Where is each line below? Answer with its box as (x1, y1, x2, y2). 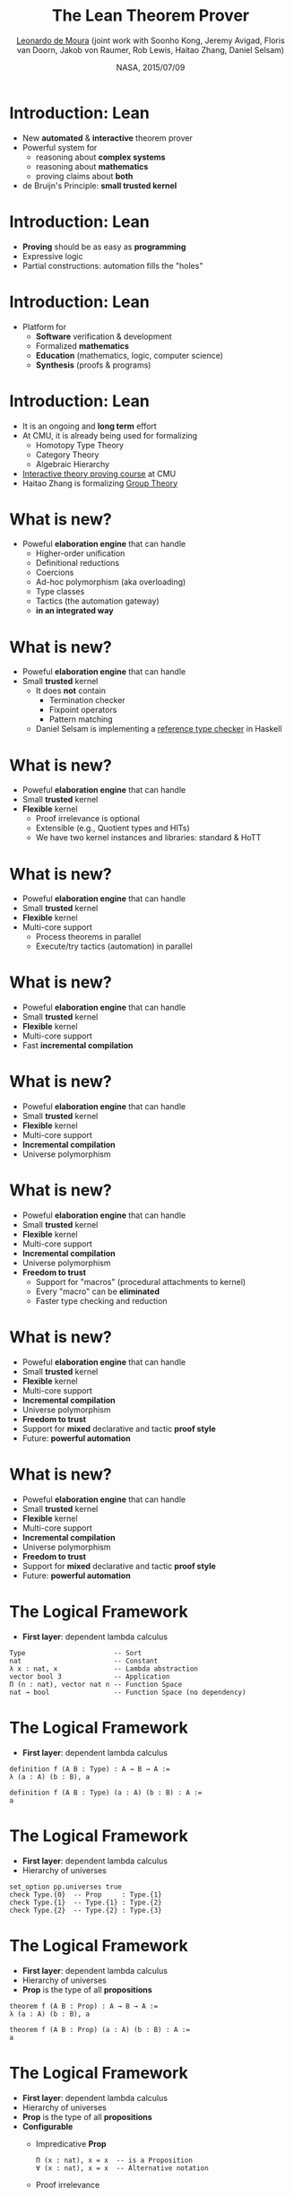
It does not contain (35, 685, 106, 696)
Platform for (22, 321, 67, 332)
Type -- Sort (9, 1648, 143, 1657)
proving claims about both (35, 170, 134, 181)
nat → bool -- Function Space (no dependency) (9, 1688, 246, 1697)
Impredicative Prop (35, 2138, 107, 2149)
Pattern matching (48, 714, 114, 725)
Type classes (35, 586, 85, 597)
